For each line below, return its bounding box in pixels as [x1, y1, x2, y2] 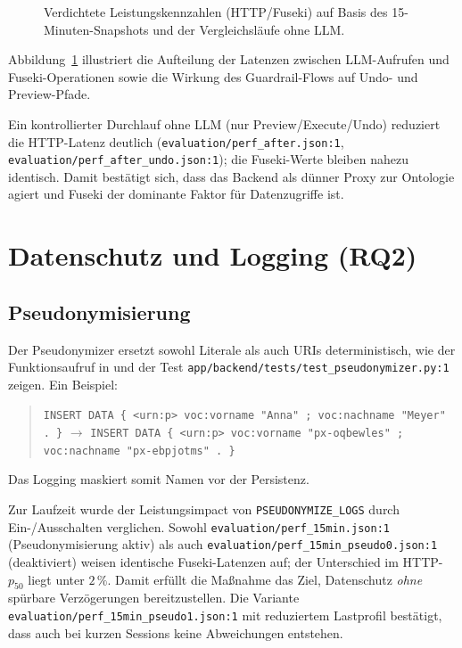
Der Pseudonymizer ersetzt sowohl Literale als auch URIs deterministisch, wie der [8, 340, 456, 358]
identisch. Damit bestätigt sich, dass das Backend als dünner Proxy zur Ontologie [8, 167, 455, 185]
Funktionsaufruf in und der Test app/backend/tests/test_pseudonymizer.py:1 [8, 357, 450, 376]
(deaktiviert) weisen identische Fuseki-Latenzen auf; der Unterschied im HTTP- [8, 553, 443, 571]
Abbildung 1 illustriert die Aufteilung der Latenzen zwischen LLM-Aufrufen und [8, 50, 450, 69]
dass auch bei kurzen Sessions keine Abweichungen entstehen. [8, 623, 343, 642]
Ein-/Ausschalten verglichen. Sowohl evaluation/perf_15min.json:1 [8, 517, 390, 536]
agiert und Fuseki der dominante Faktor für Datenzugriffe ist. [8, 185, 344, 203]
